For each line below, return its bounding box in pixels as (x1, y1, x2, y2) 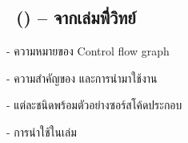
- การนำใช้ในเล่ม (6, 123, 77, 140)
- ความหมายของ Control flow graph (6, 43, 170, 59)
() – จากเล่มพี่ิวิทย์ (16, 5, 136, 30)
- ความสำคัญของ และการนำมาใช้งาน (6, 69, 158, 86)
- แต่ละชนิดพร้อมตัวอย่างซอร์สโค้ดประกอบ (6, 96, 182, 113)
